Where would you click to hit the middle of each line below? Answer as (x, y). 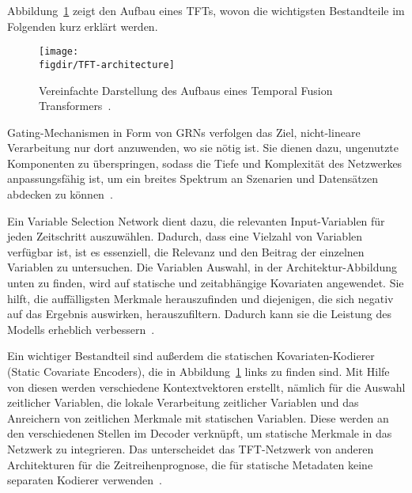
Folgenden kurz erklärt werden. (83, 26)
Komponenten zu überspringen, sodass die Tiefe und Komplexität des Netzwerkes (205, 163)
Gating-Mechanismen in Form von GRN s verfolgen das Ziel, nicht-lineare (184, 132)
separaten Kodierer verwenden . (85, 480)
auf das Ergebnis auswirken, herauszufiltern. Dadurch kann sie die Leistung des (199, 314)
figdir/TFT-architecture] (107, 64)
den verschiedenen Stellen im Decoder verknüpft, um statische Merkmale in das (200, 433)
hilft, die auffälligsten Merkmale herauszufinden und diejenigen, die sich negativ (200, 298)
